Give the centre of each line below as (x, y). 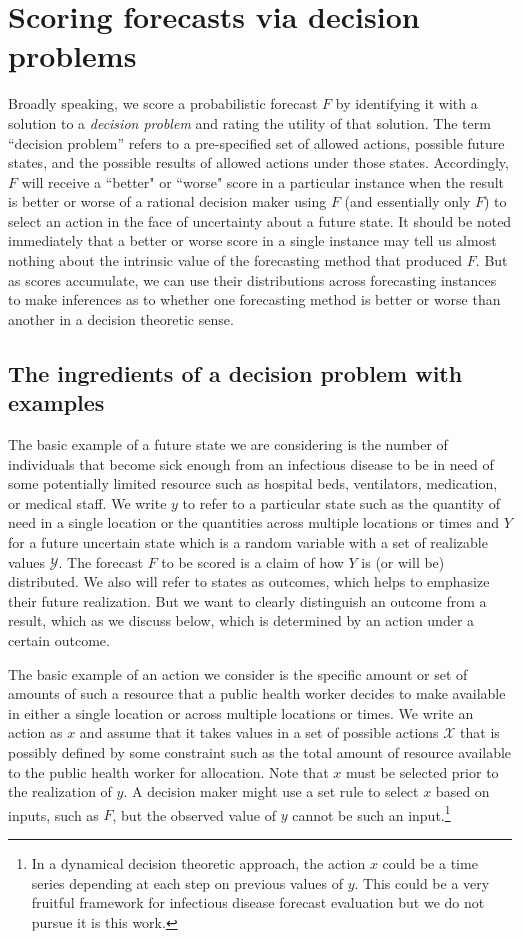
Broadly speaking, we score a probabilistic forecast (163, 103)
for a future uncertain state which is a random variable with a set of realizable (248, 542)
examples (56, 402)
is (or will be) (403, 561)
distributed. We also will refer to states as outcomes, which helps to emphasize (249, 581)
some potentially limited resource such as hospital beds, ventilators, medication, (253, 483)
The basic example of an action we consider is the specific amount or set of (238, 673)
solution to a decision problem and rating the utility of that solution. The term (249, 122)
